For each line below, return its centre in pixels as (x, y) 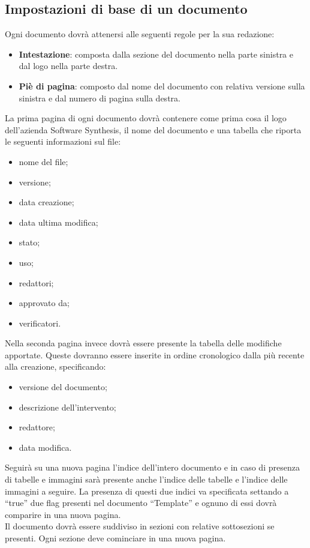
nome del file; (43, 161)
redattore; (37, 427)
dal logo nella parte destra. (68, 66)
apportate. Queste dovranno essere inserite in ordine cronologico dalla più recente (155, 354)
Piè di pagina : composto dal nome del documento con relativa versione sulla (162, 86)
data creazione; (46, 202)
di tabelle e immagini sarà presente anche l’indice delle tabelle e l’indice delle (146, 479)
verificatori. (40, 323)
